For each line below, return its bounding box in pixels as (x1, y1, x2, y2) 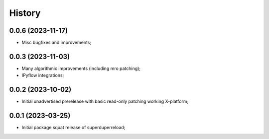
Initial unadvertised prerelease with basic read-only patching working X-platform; (21, 98, 189, 104)
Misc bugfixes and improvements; (21, 40, 92, 46)
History (9, 7, 41, 18)
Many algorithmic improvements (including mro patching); (21, 65, 141, 71)
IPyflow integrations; (21, 72, 64, 78)
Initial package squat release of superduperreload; (21, 125, 126, 131)
